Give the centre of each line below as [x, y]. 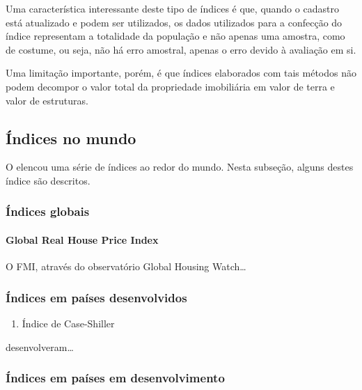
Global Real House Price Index [82, 239]
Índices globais [48, 211]
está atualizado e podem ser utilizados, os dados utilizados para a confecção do [174, 22]
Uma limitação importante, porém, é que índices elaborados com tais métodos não [181, 73]
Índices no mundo [71, 138]
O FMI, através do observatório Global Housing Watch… [126, 266]
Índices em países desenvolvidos [96, 297]
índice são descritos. [48, 180]
